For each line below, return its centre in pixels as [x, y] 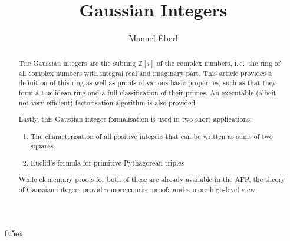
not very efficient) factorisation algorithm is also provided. [108, 102]
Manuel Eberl [153, 38]
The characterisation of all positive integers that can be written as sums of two [152, 136]
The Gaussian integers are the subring [77, 63]
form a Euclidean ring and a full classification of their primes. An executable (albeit [147, 92]
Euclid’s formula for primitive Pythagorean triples [108, 162]
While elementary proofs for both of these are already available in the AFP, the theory [152, 179]
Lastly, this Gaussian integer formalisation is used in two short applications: [135, 119]
